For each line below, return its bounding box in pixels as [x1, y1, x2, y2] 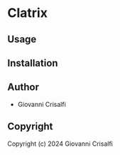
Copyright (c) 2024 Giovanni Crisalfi [7, 139, 114, 148]
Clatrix [7, 5, 48, 21]
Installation [7, 57, 58, 69]
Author [7, 81, 39, 93]
